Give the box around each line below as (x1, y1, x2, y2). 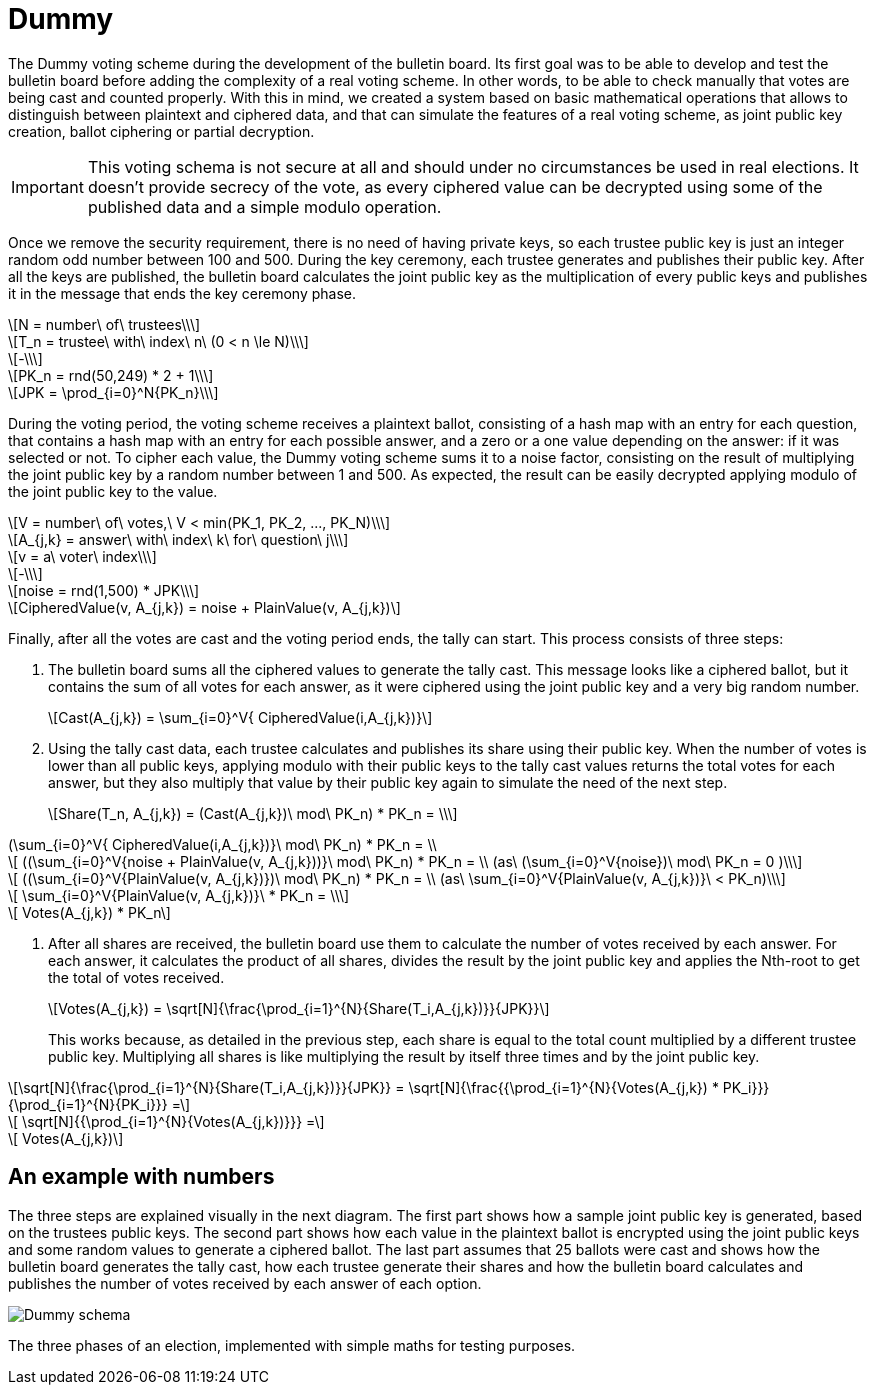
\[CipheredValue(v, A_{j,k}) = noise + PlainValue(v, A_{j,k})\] (8, 598, 401, 616)
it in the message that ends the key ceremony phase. (8, 284, 356, 302)
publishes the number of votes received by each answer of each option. (8, 1274, 482, 1292)
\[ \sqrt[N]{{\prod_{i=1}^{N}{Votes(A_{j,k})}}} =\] (8, 1112, 325, 1130)
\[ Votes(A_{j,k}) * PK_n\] (8, 903, 171, 921)
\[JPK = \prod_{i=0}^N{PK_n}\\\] (8, 383, 219, 401)
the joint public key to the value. (8, 482, 218, 500)
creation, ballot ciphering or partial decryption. (8, 122, 315, 140)
